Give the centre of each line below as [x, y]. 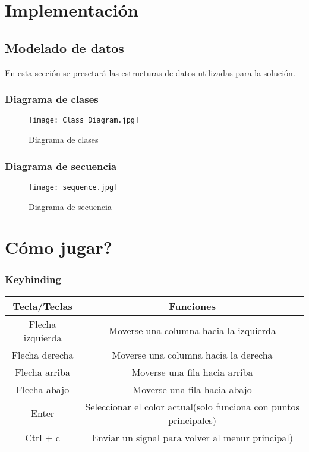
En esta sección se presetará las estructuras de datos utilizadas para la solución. [150, 72]
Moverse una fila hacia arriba [192, 372]
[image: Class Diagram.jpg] [84, 120]
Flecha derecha [42, 354]
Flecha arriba [42, 372]
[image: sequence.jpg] [73, 187]
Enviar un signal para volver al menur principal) [192, 437]
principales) [193, 420]
